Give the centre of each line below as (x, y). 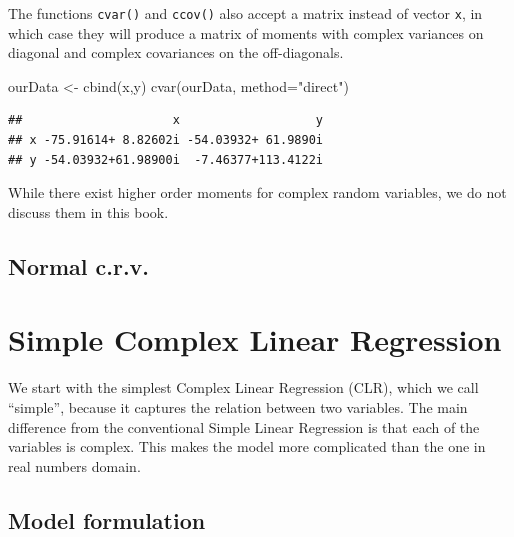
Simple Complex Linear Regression (255, 339)
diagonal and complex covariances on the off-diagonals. (176, 52)
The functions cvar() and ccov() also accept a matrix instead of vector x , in (245, 13)
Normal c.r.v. (79, 265)
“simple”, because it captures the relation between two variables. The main (238, 406)
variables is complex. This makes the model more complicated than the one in (247, 446)
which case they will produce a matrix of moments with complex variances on (246, 32)
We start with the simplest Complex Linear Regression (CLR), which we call (243, 387)
